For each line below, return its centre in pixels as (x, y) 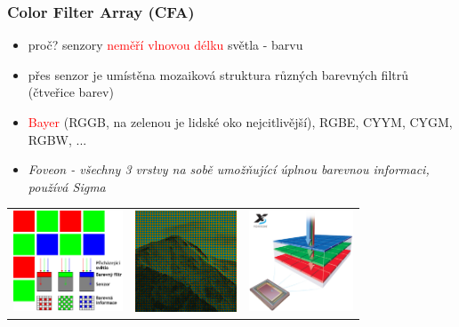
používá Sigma (67, 186)
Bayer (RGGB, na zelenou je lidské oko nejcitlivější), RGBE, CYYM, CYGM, (240, 122)
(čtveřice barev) (71, 92)
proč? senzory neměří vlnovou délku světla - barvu (165, 45)
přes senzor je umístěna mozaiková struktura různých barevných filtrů (218, 74)
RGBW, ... (57, 139)
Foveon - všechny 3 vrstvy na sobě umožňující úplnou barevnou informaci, (229, 169)
